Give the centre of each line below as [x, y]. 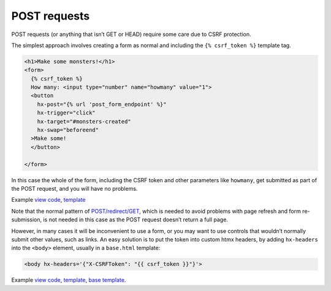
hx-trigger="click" [67, 113]
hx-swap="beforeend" [68, 130]
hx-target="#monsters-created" [84, 121]
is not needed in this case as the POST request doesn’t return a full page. [135, 219]
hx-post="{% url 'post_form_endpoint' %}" [102, 104]
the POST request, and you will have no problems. [74, 188]
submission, [27, 219]
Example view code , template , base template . [69, 280]
